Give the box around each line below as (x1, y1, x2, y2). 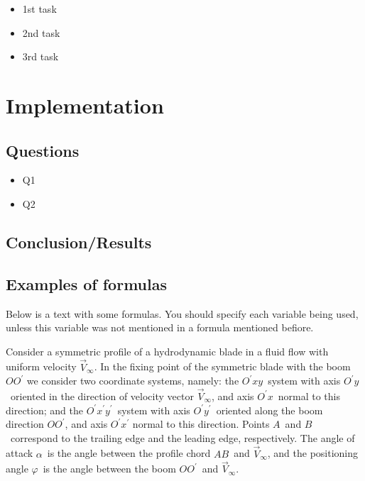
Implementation (6, 90, 164, 119)
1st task (22, 1, 57, 16)
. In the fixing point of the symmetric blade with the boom (94, 359, 351, 374)
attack (6, 446, 33, 460)
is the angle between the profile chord (47, 446, 211, 460)
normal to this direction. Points (132, 416, 270, 431)
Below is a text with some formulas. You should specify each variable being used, (6, 306, 359, 321)
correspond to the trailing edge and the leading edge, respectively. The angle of (10, 430, 355, 445)
